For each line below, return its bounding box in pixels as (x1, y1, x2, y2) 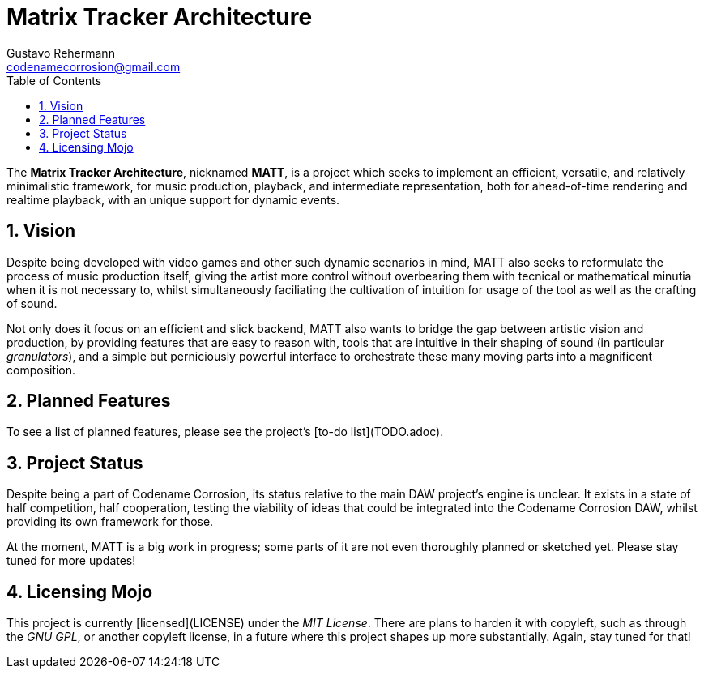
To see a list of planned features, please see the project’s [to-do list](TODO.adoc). (6, 425, 444, 439)
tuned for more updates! (6, 553, 136, 568)
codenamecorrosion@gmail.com (6, 59, 181, 74)
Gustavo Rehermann (6, 45, 115, 60)
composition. (6, 362, 76, 377)
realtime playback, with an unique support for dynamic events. (6, 192, 340, 207)
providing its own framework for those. (6, 515, 214, 529)
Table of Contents (6, 73, 102, 88)
